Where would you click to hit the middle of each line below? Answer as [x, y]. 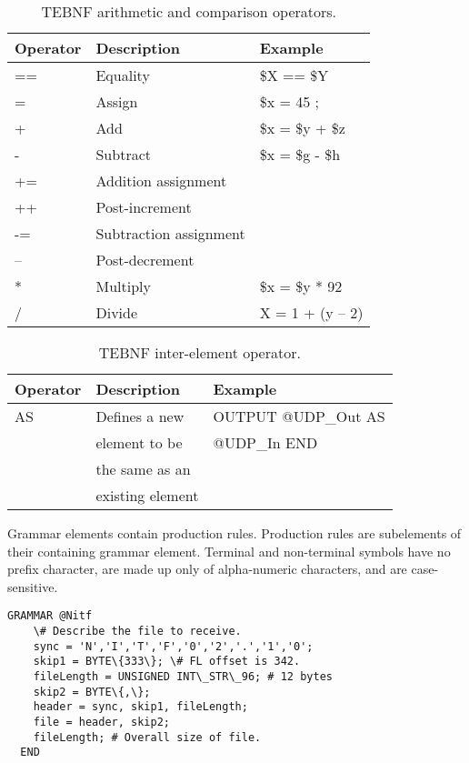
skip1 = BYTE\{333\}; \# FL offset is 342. [167, 662]
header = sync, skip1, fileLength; [140, 707]
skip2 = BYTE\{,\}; [92, 692]
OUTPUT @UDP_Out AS [299, 416]
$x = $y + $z [302, 128]
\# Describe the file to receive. [137, 632]
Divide [117, 312]
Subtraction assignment [170, 233]
